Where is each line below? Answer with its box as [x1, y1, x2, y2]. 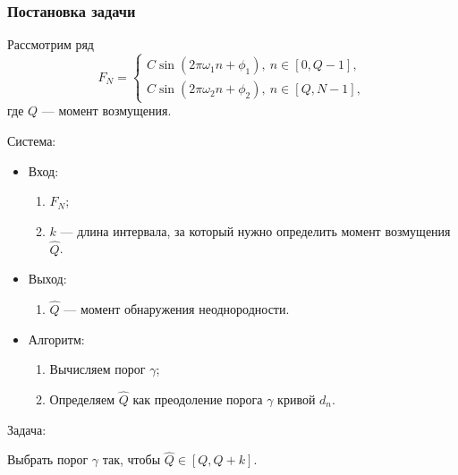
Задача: [7, 420, 47, 438]
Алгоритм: [28, 329, 85, 348]
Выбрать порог [7, 450, 89, 469]
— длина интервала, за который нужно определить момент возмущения [60, 221, 451, 240]
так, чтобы [102, 450, 161, 469]
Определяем [49, 389, 115, 408]
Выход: [28, 269, 67, 288]
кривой [277, 389, 316, 408]
